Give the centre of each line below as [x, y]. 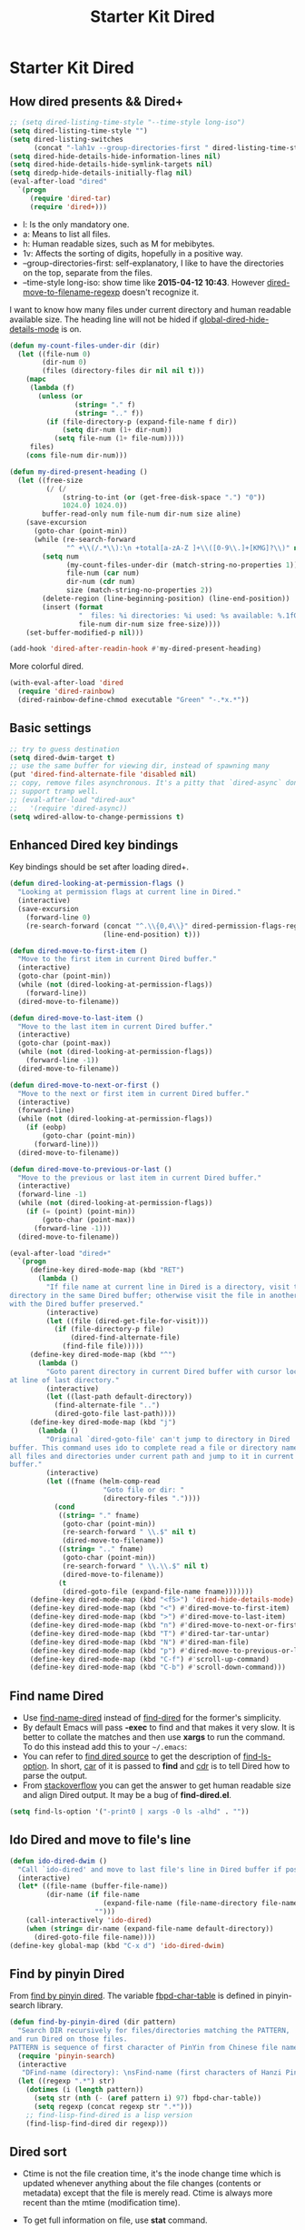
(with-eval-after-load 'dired [67, 683]
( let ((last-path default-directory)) [119, 1397]
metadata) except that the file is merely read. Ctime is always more [148, 2193]
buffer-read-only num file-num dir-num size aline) [142, 514]
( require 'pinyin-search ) [67, 2056]
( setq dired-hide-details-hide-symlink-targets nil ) [111, 165]
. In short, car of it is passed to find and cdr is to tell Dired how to [168, 1766]
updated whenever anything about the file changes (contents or [142, 2184]
